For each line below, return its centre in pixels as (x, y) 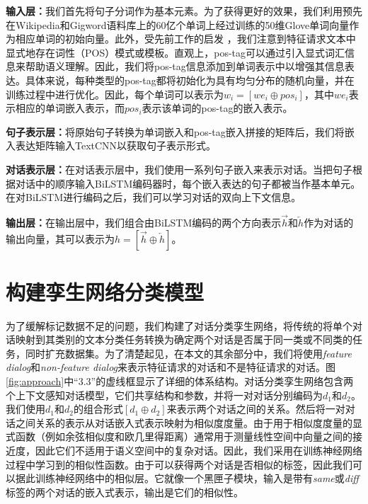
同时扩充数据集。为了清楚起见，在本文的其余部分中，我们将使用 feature (188, 353)
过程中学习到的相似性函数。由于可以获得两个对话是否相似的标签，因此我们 (179, 464)
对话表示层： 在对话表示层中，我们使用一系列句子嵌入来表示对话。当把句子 (179, 169)
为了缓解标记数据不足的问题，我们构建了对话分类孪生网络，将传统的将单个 (179, 325)
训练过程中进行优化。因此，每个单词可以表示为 (115, 94)
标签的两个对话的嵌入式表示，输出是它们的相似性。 (125, 492)
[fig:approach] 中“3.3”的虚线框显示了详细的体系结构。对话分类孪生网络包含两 (180, 381)
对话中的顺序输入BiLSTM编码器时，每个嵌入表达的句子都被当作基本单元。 (188, 183)
